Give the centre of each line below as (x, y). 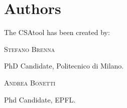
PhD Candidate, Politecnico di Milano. (64, 66)
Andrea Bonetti (30, 82)
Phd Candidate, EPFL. (40, 99)
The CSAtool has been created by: (57, 32)
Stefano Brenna (30, 49)
